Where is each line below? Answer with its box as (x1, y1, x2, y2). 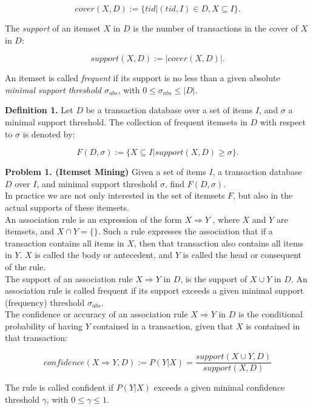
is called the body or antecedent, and (35, 248, 173, 261)
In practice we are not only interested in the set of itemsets (5, 189, 225, 202)
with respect (260, 115, 306, 128)
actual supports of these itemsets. (5, 200, 129, 213)
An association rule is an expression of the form (5, 213, 182, 225)
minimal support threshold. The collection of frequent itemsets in (5, 115, 247, 128)
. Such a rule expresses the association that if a (98, 225, 273, 237)
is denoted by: (22, 127, 75, 140)
